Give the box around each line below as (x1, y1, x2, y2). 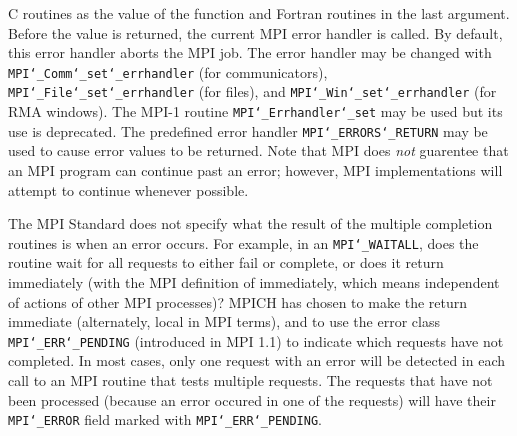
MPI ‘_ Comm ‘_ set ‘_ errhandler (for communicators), (8, 61, 328, 82)
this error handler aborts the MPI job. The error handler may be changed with (8, 42, 492, 63)
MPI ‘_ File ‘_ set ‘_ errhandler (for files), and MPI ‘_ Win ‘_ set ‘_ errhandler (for (8, 81, 497, 102)
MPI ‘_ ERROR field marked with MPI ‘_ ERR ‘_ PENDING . (8, 409, 322, 430)
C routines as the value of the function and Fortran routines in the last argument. (8, 3, 510, 23)
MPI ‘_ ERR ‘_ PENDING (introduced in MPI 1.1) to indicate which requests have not (8, 330, 504, 351)
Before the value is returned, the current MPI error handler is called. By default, (8, 22, 503, 43)
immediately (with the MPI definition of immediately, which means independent (8, 272, 500, 293)
